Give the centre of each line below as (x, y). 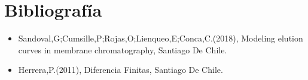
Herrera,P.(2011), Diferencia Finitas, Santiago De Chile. (121, 70)
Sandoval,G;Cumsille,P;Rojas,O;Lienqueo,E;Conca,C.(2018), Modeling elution (161, 38)
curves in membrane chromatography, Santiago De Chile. (123, 49)
